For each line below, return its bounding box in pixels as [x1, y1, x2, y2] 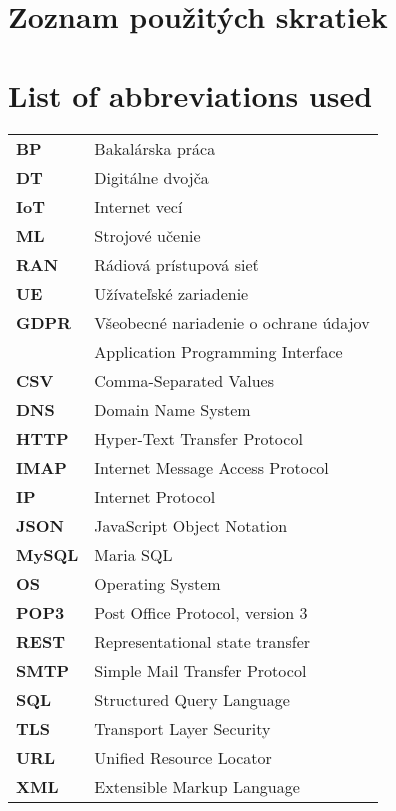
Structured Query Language [94, 687, 290, 711]
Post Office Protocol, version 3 [94, 600, 308, 624]
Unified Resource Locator [94, 745, 272, 769]
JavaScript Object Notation [94, 513, 288, 537]
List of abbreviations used [8, 74, 373, 115]
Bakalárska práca [94, 136, 216, 160]
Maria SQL [94, 542, 173, 566]
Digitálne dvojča [94, 165, 209, 189]
